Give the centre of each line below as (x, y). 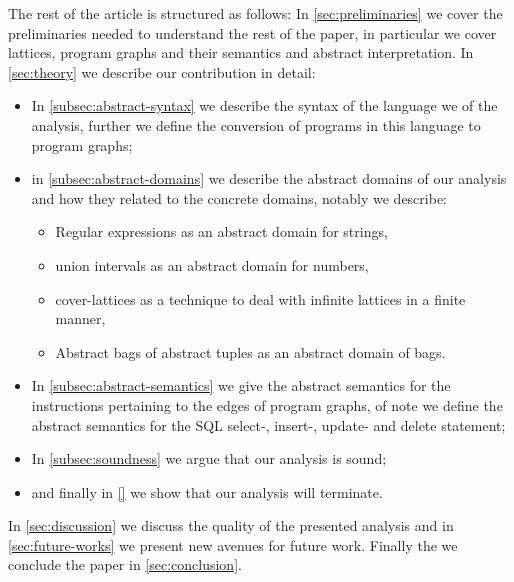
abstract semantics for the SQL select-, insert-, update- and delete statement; (268, 424)
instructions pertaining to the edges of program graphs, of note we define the (267, 404)
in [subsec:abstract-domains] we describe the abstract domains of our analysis (269, 178)
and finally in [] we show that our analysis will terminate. (207, 491)
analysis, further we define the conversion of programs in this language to (256, 124)
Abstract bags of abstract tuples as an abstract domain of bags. (250, 351)
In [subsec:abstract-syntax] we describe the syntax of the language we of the (264, 105)
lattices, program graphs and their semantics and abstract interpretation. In (241, 52)
